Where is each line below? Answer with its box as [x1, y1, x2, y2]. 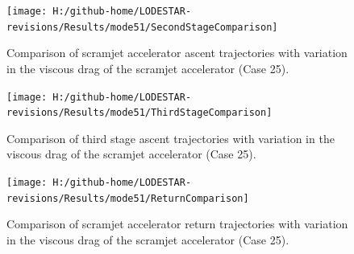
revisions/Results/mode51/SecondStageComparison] [6, 21, 278, 33]
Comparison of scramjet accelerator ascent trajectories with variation [6, 44, 348, 61]
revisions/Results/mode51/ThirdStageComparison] [6, 107, 273, 119]
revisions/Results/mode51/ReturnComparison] [6, 192, 249, 204]
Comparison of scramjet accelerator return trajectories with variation [6, 215, 348, 232]
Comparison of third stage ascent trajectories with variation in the [6, 129, 335, 146]
